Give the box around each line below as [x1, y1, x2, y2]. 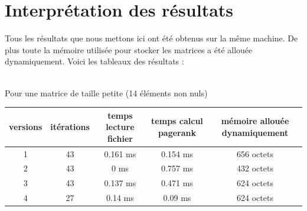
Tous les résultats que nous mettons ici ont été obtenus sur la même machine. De [5, 32, 298, 44]
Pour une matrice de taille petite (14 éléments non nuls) [5, 86, 208, 99]
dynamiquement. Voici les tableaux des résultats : [5, 55, 184, 67]
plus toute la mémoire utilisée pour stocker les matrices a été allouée [5, 43, 253, 56]
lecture [106, 121, 135, 133]
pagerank [158, 126, 197, 138]
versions [9, 121, 43, 133]
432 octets [237, 162, 273, 174]
